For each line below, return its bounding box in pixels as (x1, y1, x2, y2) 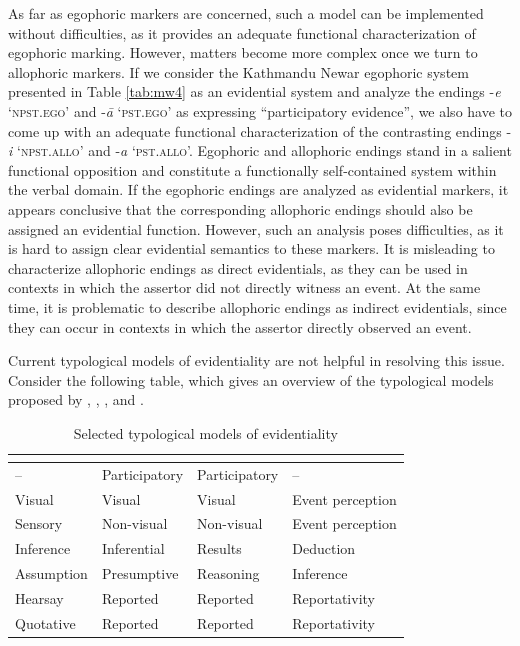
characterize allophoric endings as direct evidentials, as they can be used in (8, 257, 468, 278)
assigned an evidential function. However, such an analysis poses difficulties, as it (8, 218, 504, 239)
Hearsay (15, 587, 64, 608)
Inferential (101, 538, 165, 559)
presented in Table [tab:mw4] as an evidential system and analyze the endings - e (8, 81, 501, 102)
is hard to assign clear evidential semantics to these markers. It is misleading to (8, 238, 495, 259)
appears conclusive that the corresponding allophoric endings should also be (8, 198, 473, 219)
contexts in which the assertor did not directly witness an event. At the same (8, 277, 481, 298)
